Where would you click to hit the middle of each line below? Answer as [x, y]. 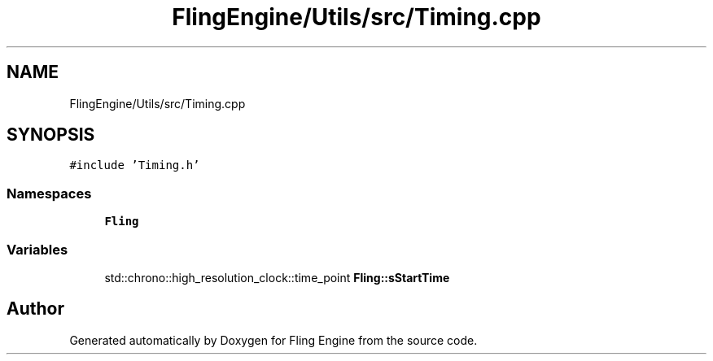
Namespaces [49, 193]
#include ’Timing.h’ [135, 165]
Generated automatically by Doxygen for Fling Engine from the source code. [273, 340]
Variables [37, 249]
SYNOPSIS [51, 135]
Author [35, 309]
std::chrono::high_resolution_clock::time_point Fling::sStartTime [277, 277]
